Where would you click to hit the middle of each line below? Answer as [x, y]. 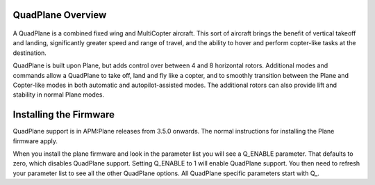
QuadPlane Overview [60, 15]
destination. [30, 53]
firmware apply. [35, 141]
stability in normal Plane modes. [58, 95]
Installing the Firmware [64, 115]
